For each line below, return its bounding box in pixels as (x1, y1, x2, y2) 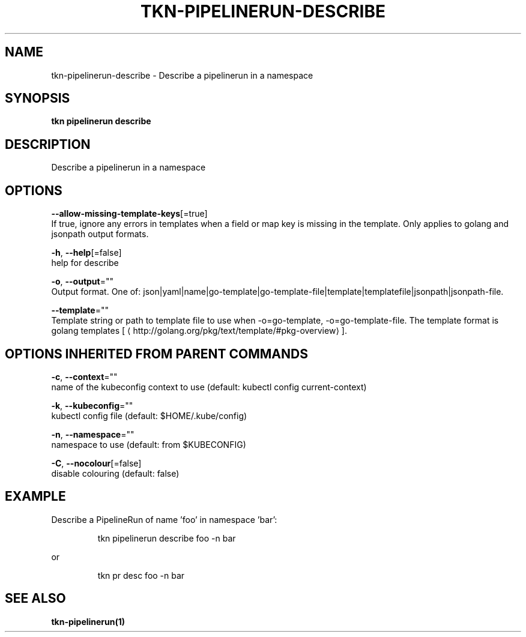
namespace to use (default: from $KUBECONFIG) (51, 439, 246, 450)
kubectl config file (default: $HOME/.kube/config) (51, 410, 247, 421)
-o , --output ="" (51, 276, 114, 287)
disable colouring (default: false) (51, 468, 180, 479)
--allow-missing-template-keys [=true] (51, 208, 208, 219)
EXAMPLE (5, 489, 66, 504)
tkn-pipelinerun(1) (51, 616, 125, 627)
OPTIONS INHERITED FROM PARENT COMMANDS (5, 346, 308, 361)
